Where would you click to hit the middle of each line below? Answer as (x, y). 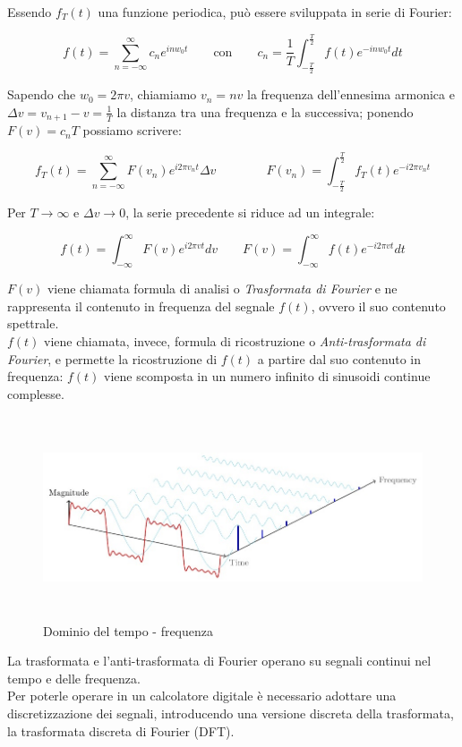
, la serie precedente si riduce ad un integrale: (250, 212)
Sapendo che (42, 94)
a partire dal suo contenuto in (339, 358)
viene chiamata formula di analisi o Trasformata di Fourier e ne (222, 289)
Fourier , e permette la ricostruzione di (112, 358)
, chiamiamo (163, 94)
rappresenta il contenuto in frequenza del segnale (141, 306)
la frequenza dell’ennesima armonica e (351, 94)
